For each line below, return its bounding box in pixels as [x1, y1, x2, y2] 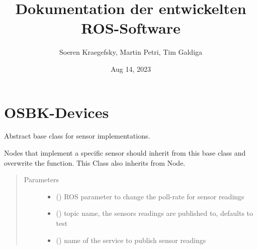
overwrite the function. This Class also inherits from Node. [4, 157, 186, 168]
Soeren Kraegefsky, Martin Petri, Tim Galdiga [59, 47, 203, 57]
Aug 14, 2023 [110, 63, 151, 74]
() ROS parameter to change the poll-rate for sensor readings [56, 191, 244, 201]
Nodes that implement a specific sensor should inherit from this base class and [4, 148, 246, 158]
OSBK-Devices [4, 101, 109, 122]
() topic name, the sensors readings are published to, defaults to [56, 208, 253, 218]
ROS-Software [81, 18, 181, 38]
